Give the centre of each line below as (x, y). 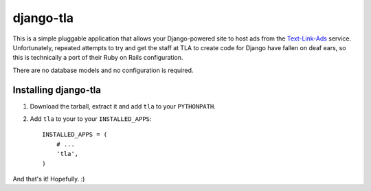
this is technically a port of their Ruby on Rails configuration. (98, 58)
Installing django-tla (57, 90)
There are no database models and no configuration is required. (103, 70)
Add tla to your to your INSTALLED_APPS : (91, 119)
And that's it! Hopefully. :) (49, 179)
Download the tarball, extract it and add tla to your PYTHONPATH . (123, 106)
